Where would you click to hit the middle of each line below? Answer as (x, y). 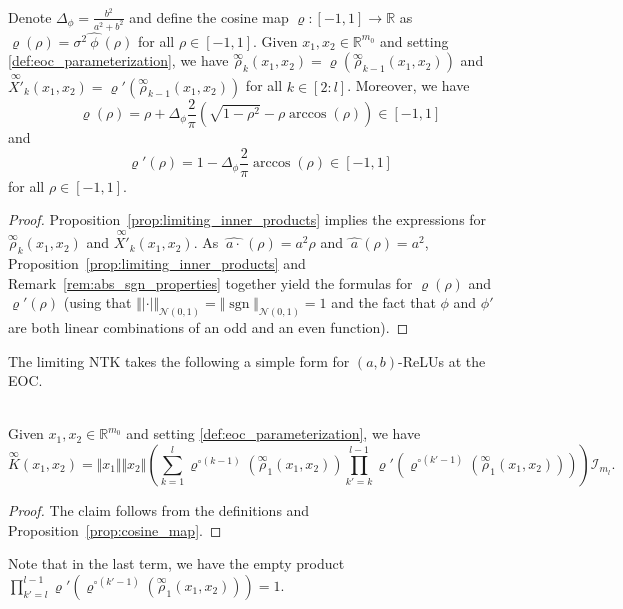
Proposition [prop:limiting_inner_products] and (157, 262)
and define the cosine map (209, 16)
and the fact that (383, 302)
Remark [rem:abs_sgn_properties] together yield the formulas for (210, 282)
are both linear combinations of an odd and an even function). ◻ (208, 326)
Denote (30, 16)
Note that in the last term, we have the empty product (176, 563)
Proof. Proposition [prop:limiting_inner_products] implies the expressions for (247, 219)
